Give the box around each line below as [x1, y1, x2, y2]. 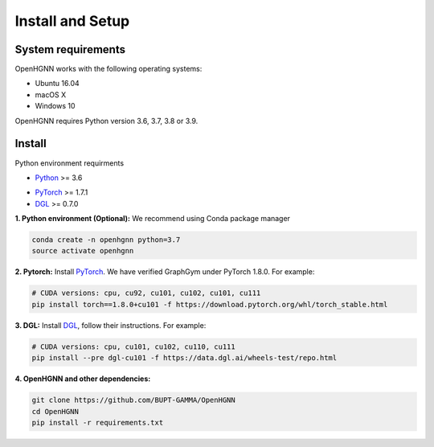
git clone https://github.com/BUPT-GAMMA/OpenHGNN [31, 396, 236, 405]
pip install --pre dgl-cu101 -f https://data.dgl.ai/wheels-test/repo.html [31, 354, 338, 363]
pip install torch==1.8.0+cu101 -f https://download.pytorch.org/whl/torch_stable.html [31, 300, 388, 309]
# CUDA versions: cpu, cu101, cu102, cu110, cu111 [31, 342, 236, 351]
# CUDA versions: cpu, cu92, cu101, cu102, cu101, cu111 [31, 289, 261, 297]
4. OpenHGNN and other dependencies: [14, 374, 151, 383]
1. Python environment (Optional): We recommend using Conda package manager [14, 214, 291, 223]
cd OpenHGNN [31, 407, 80, 416]
